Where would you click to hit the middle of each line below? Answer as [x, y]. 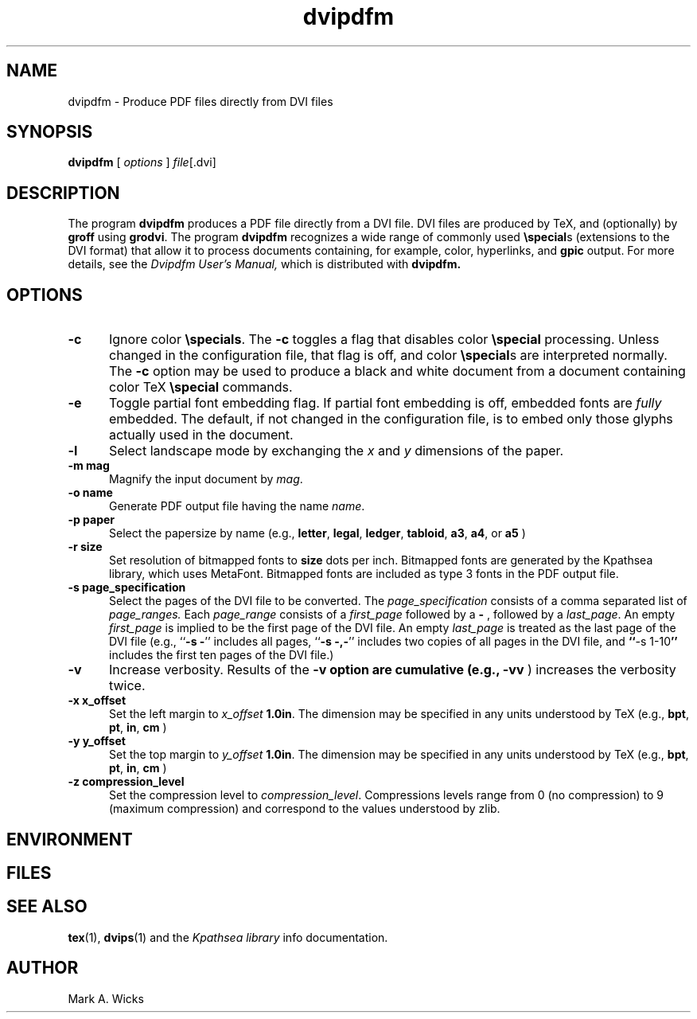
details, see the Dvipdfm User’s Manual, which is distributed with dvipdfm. [265, 264]
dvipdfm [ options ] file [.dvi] [142, 162]
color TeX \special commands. [201, 387]
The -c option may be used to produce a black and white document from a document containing [397, 371]
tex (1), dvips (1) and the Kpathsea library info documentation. [228, 937]
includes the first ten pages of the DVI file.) [222, 655]
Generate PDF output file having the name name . [237, 506]
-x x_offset [97, 701]
